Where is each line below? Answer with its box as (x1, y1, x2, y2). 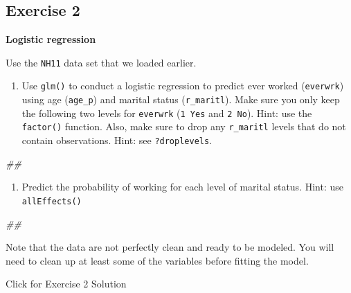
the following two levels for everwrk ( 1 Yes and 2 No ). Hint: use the (21, 105, 312, 120)
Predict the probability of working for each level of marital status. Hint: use (21, 179, 343, 194)
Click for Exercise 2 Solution (6, 276, 127, 291)
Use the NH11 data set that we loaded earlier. (6, 55, 197, 69)
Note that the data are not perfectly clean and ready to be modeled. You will (6, 240, 334, 254)
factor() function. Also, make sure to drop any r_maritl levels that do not (21, 119, 346, 134)
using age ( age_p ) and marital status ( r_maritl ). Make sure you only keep (21, 92, 340, 107)
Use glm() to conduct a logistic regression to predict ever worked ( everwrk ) (21, 78, 344, 93)
